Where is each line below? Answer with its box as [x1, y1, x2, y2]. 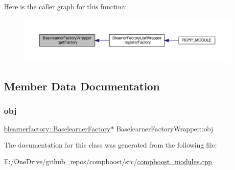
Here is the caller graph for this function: [4, 1, 127, 11]
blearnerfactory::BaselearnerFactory [4, 123, 111, 133]
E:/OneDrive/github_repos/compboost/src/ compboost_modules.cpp [4, 156, 212, 167]
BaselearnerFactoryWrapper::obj [116, 123, 213, 133]
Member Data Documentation [4, 79, 160, 94]
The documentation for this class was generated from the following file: [4, 140, 217, 150]
